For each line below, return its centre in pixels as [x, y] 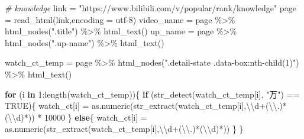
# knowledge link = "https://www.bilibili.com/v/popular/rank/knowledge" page [151, 8]
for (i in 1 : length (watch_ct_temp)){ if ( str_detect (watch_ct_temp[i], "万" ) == [152, 94]
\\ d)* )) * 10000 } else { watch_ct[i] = [77, 117]
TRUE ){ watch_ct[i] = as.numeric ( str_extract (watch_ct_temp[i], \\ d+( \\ [141, 106]
